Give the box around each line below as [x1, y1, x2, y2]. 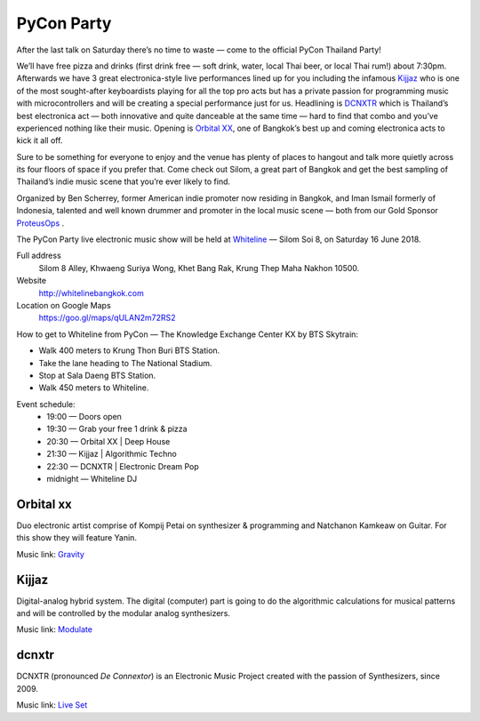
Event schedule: [16, 398, 76, 409]
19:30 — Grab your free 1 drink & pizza [46, 423, 188, 435]
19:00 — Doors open [46, 412, 122, 422]
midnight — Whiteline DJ [46, 474, 138, 485]
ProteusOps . [16, 218, 65, 228]
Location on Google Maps [16, 300, 111, 310]
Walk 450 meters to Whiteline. [38, 382, 149, 393]
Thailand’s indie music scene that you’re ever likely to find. [16, 176, 231, 187]
